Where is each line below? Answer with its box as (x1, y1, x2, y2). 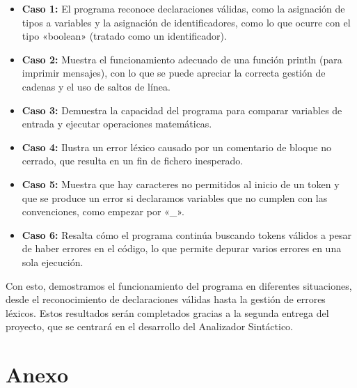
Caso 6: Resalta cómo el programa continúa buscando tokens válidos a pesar (22, 227, 351, 242)
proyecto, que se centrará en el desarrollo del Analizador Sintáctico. (6, 319, 293, 334)
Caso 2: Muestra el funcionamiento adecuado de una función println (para (22, 52, 342, 66)
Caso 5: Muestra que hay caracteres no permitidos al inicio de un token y (22, 176, 340, 191)
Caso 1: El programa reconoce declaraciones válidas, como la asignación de (22, 1, 345, 15)
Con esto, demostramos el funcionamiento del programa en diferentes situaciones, (6, 278, 352, 293)
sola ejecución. (22, 254, 84, 269)
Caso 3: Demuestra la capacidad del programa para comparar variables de (22, 102, 342, 117)
